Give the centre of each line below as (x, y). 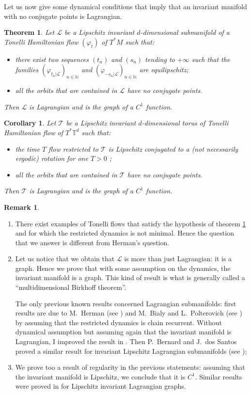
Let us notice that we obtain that (65, 259)
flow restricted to (73, 149)
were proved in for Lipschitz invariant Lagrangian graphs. (101, 386)
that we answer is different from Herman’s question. (92, 242)
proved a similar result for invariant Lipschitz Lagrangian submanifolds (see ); (131, 351)
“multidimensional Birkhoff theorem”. (71, 287)
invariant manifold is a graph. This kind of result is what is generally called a (130, 277)
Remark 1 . (22, 207)
